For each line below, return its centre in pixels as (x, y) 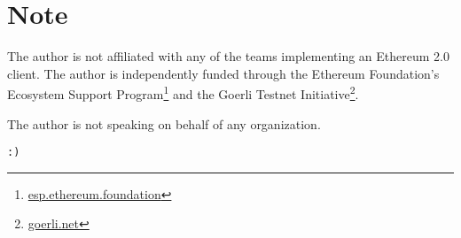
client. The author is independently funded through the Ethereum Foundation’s (223, 73)
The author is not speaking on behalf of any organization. (164, 123)
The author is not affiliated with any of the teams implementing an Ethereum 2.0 (228, 56)
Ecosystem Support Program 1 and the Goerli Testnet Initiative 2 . (183, 92)
